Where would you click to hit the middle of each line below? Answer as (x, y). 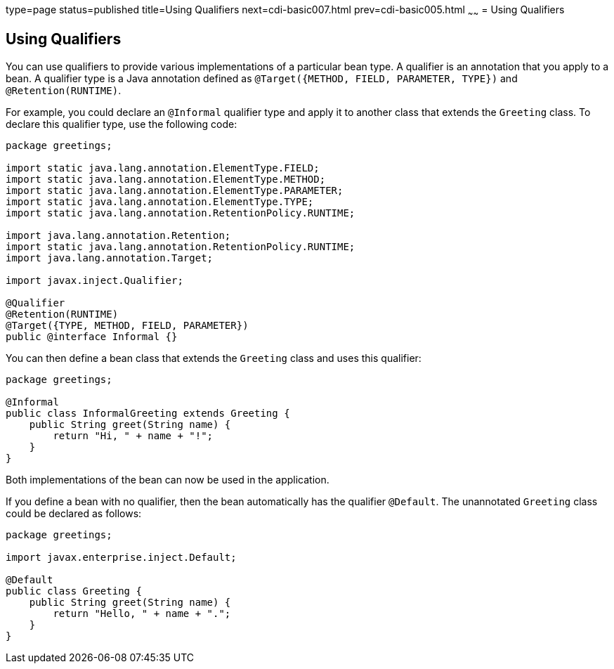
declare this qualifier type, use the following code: (122, 124)
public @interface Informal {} (92, 336)
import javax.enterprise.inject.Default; (121, 557)
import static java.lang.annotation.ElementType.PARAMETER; (175, 190)
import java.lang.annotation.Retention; (118, 235)
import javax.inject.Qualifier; (94, 280)
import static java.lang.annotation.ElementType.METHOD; (166, 179)
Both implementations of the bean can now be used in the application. (168, 479)
